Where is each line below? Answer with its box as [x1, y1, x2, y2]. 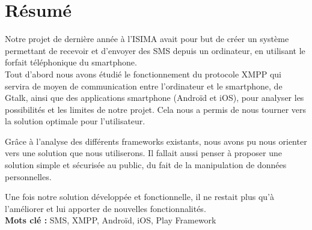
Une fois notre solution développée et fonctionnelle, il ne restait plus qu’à [5, 190, 275, 203]
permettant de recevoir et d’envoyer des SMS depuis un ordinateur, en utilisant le [5, 44, 305, 56]
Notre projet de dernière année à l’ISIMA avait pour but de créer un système [5, 32, 289, 45]
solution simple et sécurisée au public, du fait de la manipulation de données [5, 159, 287, 171]
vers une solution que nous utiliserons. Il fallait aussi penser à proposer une [5, 147, 282, 159]
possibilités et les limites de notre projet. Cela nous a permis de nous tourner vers [5, 103, 307, 115]
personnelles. [5, 170, 52, 183]
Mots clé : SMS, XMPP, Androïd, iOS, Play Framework [5, 214, 216, 226]
